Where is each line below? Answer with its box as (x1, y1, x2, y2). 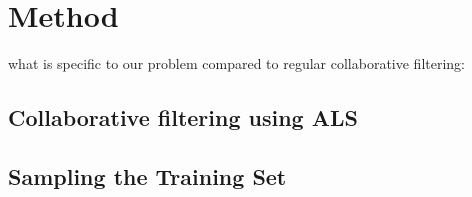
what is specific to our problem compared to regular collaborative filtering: (8, 53, 466, 74)
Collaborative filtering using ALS (8, 102, 358, 133)
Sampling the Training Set (8, 160, 287, 191)
